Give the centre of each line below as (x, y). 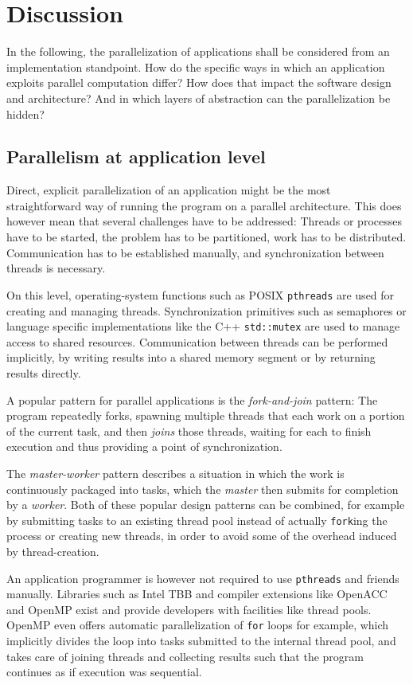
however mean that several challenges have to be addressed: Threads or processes (204, 221)
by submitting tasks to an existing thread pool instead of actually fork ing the (197, 520)
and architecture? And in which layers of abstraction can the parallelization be (199, 98)
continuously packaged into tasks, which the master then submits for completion (203, 489)
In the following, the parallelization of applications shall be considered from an (198, 51)
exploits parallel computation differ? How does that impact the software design (199, 82)
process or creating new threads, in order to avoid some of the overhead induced (202, 536)
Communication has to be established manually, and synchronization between (195, 252)
